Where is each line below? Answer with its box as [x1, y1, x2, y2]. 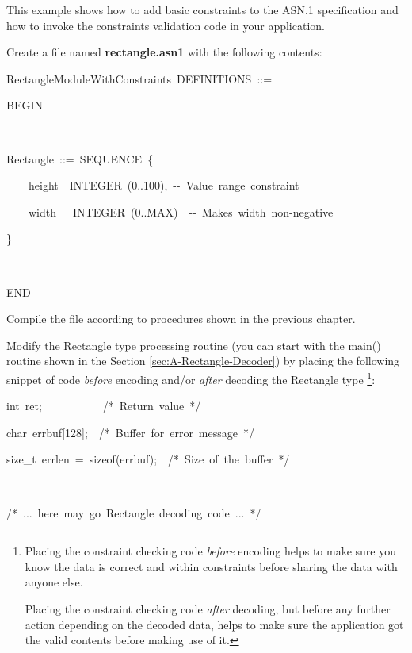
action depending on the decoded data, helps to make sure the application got [25, 616, 404, 632]
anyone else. [25, 574, 83, 590]
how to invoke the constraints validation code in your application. [6, 17, 325, 33]
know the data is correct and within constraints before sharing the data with [25, 558, 398, 574]
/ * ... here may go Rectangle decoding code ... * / [6, 504, 261, 520]
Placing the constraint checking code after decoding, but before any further [25, 600, 391, 617]
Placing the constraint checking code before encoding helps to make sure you [25, 543, 396, 559]
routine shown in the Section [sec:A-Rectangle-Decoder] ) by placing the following [6, 352, 400, 369]
